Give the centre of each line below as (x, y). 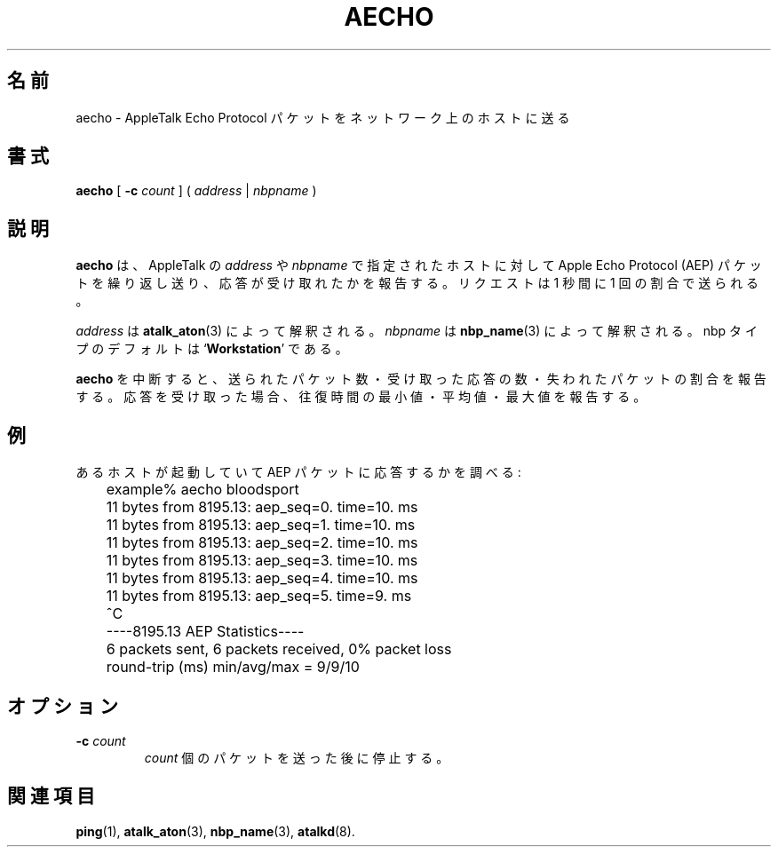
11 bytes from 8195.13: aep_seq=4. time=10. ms (262, 578)
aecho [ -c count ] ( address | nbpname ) (196, 191)
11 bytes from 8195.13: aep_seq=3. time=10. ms (262, 561)
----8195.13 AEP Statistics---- (205, 632)
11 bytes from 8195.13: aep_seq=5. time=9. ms (259, 596)
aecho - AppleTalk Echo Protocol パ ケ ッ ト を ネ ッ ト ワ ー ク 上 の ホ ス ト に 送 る (323, 117)
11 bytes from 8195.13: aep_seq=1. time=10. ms (261, 525)
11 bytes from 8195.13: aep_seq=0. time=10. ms (262, 507)
